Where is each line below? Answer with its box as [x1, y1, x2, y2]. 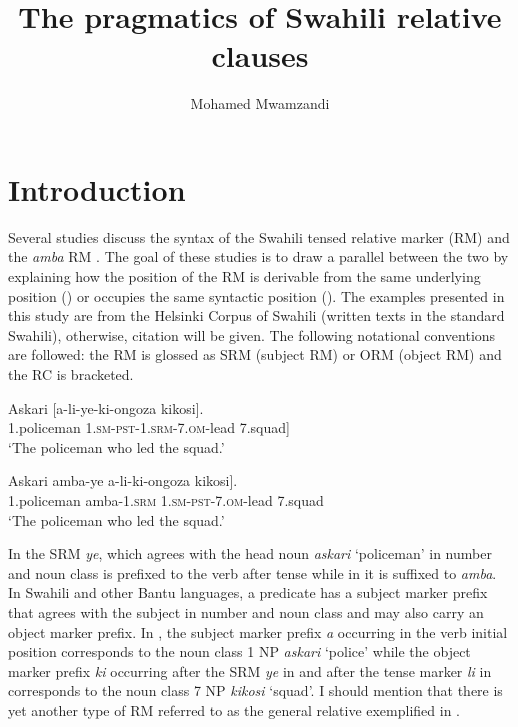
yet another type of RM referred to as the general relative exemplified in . [8, 699, 460, 720]
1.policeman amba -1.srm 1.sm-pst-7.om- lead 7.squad [8, 489, 324, 510]
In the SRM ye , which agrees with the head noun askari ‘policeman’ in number [8, 543, 492, 564]
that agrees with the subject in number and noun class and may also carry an [8, 601, 484, 622]
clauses [211, 35, 309, 76]
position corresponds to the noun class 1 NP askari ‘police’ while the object [8, 641, 471, 662]
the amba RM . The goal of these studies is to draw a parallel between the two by [8, 246, 509, 267]
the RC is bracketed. [8, 364, 134, 384]
